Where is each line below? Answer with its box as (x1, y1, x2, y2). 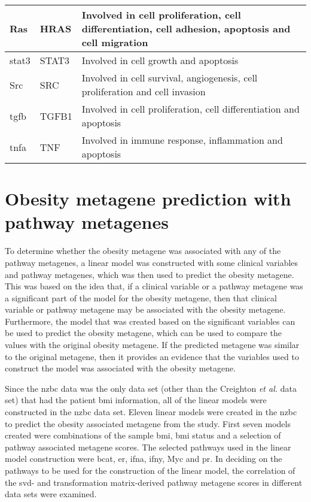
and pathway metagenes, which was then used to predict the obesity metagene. (5, 268, 294, 280)
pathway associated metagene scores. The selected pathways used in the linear (5, 440, 291, 453)
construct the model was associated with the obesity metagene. (5, 362, 236, 374)
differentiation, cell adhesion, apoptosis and (81, 22, 291, 35)
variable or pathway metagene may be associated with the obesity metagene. (5, 303, 286, 316)
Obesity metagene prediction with (5, 186, 291, 211)
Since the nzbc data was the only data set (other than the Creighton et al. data (5, 382, 297, 394)
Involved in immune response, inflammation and (81, 133, 283, 147)
